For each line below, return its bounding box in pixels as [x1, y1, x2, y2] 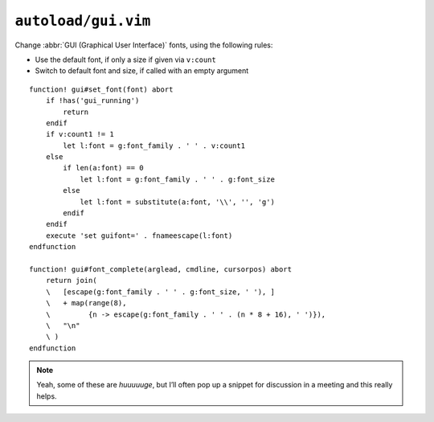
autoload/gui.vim [14, 12, 151, 30]
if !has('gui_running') [45, 96, 140, 105]
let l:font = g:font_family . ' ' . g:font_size [80, 174, 275, 184]
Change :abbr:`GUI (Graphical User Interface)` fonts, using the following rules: [14, 40, 273, 50]
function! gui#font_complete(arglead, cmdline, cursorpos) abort [29, 264, 293, 273]
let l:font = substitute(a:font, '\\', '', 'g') [80, 197, 275, 207]
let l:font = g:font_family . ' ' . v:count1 [63, 141, 245, 150]
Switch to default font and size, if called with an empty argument [35, 66, 249, 76]
